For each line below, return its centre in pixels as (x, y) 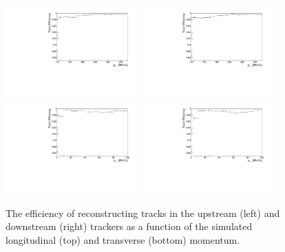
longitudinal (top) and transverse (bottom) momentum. (123, 240)
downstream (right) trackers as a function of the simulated (129, 226)
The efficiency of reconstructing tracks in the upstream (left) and (143, 213)
